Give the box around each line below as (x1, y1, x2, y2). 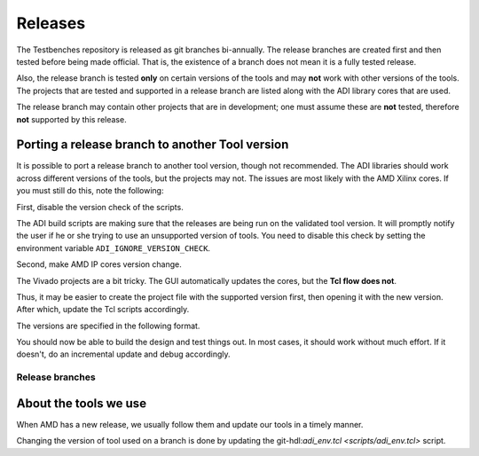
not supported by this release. (16, 114, 128, 124)
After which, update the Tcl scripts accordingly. (16, 304, 190, 315)
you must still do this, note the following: (16, 185, 164, 196)
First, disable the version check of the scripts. (16, 201, 184, 212)
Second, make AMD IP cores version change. (16, 259, 182, 270)
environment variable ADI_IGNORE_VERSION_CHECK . (16, 242, 211, 253)
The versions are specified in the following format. (16, 320, 200, 331)
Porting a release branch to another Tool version (16, 138, 289, 153)
